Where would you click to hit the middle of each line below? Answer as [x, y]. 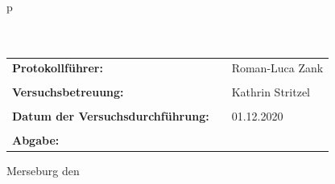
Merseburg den [43, 170]
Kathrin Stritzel [271, 91]
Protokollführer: [58, 67]
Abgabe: [36, 139]
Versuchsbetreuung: [68, 91]
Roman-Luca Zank [277, 67]
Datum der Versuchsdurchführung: [111, 115]
